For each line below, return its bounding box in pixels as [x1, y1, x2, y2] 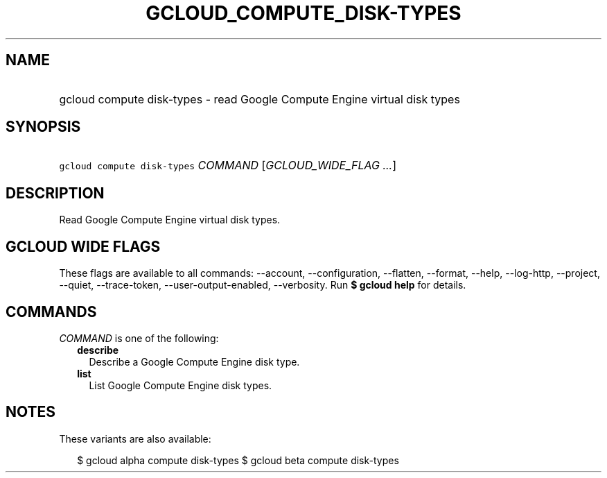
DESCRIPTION [6, 184, 105, 202]
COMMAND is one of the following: [59, 332, 219, 344]
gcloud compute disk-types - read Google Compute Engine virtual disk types [59, 92, 460, 106]
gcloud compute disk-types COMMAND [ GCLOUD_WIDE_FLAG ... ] [59, 158, 397, 173]
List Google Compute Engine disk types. [89, 379, 272, 391]
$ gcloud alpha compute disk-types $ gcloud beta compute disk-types [77, 454, 399, 466]
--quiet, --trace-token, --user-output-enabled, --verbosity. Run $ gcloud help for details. [59, 279, 466, 291]
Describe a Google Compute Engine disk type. [89, 355, 300, 368]
